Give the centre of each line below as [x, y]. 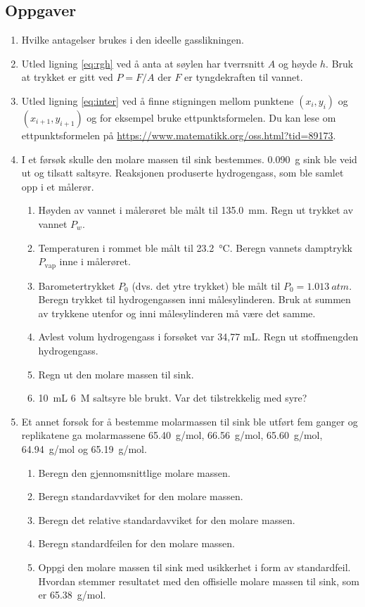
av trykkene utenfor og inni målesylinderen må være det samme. [177, 313]
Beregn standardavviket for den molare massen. [141, 496]
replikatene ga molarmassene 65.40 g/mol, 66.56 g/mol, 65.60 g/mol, [172, 435]
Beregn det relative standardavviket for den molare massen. [167, 519]
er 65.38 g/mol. [72, 595]
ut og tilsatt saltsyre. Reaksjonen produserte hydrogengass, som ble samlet [182, 173]
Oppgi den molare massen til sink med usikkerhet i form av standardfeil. [194, 567]
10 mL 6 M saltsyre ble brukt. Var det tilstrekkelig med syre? [173, 398]
